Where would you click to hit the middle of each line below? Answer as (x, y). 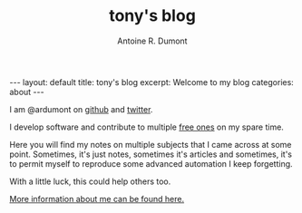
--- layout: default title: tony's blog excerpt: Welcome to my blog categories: (152, 82)
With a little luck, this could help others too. (90, 181)
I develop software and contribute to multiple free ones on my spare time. (146, 127)
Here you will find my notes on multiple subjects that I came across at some (151, 144)
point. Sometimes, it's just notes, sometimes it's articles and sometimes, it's (151, 154)
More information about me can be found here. (97, 198)
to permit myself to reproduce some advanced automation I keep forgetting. (151, 163)
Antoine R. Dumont (152, 41)
